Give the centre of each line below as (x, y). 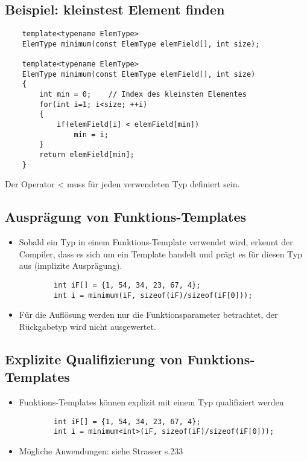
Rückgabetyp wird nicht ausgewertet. (87, 326)
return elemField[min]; (87, 155)
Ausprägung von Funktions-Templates (126, 217)
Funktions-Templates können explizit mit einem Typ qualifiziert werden (151, 402)
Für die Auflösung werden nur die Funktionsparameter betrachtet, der (148, 314)
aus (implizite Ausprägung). (71, 266)
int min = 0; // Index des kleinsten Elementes (143, 95)
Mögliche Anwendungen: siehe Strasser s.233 (101, 450)
